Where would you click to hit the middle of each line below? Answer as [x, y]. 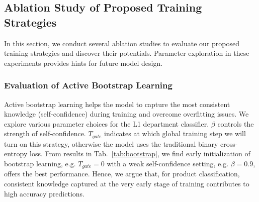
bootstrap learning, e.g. [40, 164]
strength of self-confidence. [45, 133]
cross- [229, 143]
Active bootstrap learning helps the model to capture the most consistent [117, 104]
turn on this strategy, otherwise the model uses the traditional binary [111, 143]
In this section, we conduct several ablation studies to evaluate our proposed [122, 43]
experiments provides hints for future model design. [83, 63]
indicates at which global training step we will [175, 133]
